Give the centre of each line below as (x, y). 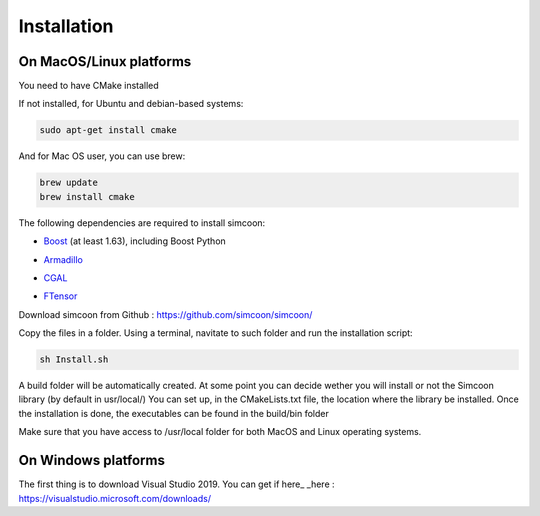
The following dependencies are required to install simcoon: (142, 222)
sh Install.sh (74, 359)
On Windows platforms (91, 460)
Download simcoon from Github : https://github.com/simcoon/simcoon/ (165, 314)
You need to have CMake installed (88, 86)
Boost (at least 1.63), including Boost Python (135, 241)
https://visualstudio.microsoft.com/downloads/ (115, 498)
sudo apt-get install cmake (108, 130)
